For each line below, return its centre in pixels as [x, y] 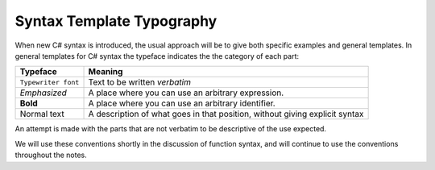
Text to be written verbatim [139, 82]
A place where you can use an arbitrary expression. [186, 93]
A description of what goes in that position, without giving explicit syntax [226, 114]
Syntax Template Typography [116, 21]
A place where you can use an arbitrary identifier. [182, 103]
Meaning [106, 72]
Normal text [42, 114]
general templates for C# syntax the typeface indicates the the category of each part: [157, 56]
